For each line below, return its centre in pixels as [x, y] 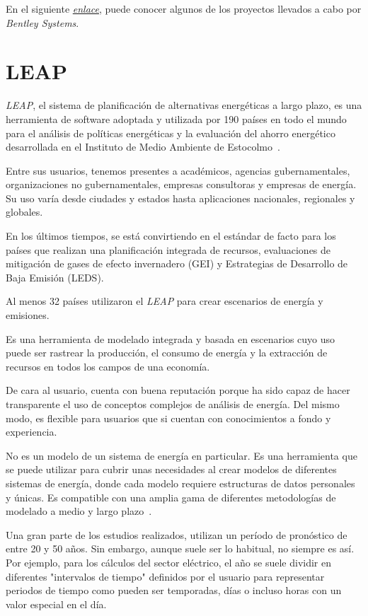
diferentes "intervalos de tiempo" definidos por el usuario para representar [165, 576]
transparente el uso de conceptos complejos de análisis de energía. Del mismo [173, 404]
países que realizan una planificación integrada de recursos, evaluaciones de [168, 249]
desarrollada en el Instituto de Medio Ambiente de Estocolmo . [143, 147]
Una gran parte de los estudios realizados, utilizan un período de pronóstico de [177, 534]
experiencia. [31, 432]
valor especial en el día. [56, 604]
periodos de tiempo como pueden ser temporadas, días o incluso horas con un [174, 590]
